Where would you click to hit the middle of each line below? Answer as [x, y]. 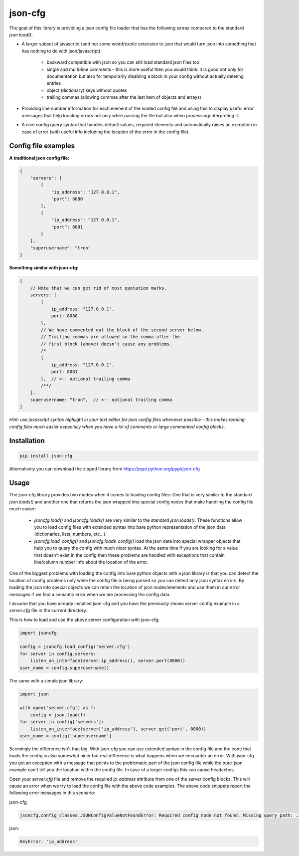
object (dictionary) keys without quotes [87, 90]
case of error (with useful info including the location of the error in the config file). [106, 132]
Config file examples [42, 146]
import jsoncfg [38, 633]
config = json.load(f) [58, 715]
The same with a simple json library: [46, 680]
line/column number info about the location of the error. [91, 562]
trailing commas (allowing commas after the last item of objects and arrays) [124, 97]
